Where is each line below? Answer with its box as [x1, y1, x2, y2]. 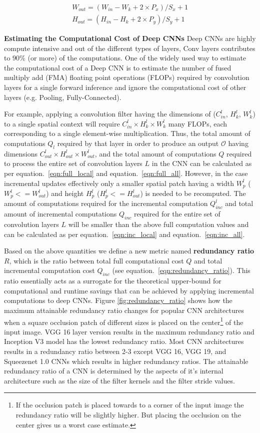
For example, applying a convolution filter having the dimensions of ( [4, 108, 216, 119]
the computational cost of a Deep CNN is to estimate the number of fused [4, 62, 231, 72]
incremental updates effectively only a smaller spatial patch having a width [4, 177, 234, 188]
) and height [46, 188, 84, 198]
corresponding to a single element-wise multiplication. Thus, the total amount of [4, 128, 250, 138]
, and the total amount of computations [94, 148, 216, 158]
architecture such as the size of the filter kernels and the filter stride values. [4, 375, 235, 385]
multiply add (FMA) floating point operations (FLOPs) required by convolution [4, 72, 249, 82]
